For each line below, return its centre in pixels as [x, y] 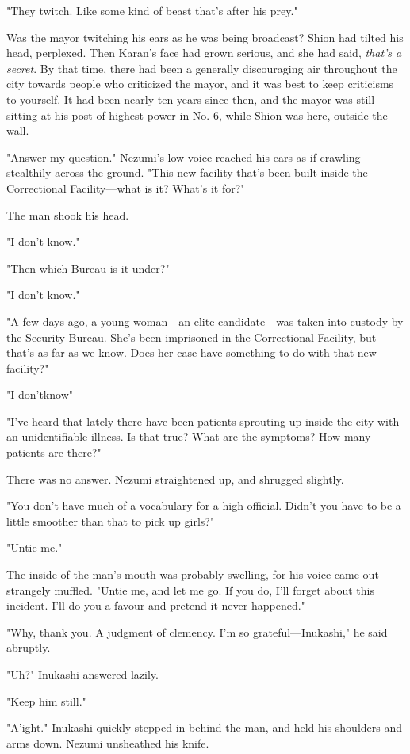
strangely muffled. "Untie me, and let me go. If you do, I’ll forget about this [190, 589]
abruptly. [29, 647]
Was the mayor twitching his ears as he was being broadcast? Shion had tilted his [205, 37]
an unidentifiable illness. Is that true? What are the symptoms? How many [189, 436]
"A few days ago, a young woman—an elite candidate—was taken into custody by [205, 321]
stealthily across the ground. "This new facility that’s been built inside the [187, 172]
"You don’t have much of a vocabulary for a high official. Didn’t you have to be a [204, 505]
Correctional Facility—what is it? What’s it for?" [126, 188]
